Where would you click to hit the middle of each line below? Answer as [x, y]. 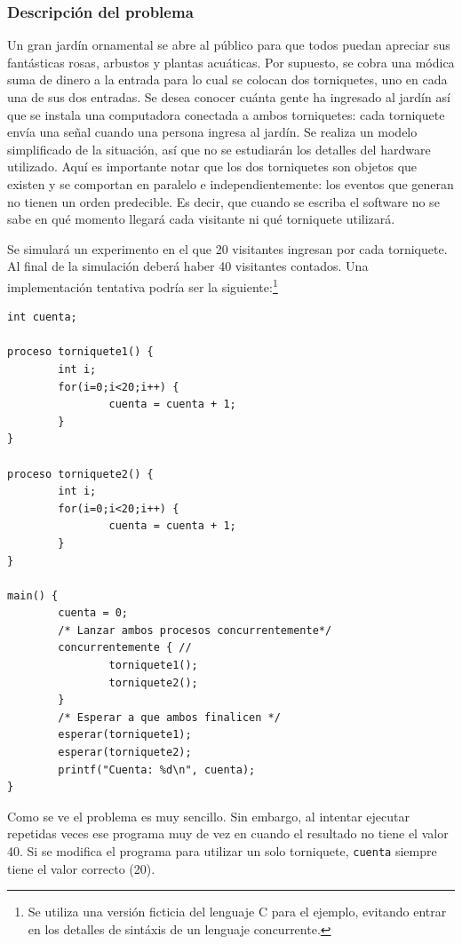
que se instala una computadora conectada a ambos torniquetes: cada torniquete [226, 114]
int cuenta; [42, 317]
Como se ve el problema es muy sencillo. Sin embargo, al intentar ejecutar [208, 816]
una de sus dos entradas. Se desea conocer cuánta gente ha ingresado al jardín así [229, 97]
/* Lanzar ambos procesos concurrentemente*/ [195, 630]
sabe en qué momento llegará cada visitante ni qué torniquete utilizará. [201, 219]
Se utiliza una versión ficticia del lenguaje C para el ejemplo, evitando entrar [237, 912]
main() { [33, 595]
